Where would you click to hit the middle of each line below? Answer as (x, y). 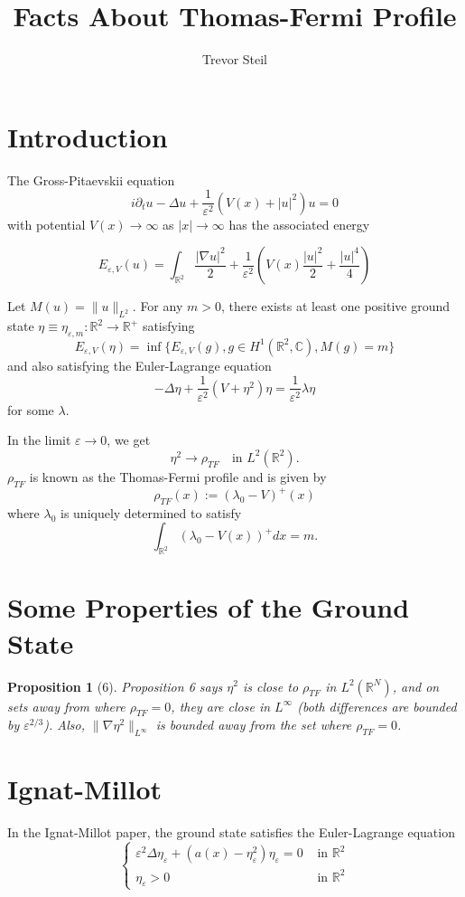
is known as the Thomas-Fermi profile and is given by (178, 476)
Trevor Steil (235, 59)
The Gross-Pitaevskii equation (91, 179)
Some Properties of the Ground (209, 607)
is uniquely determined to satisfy (151, 512)
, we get (129, 440)
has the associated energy (299, 224)
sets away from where (66, 706)
